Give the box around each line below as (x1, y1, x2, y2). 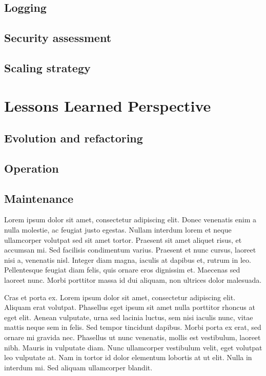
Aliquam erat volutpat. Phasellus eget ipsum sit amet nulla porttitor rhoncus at (4, 302, 255, 312)
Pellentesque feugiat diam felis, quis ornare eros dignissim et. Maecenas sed (4, 264, 240, 275)
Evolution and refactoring (4, 130, 143, 146)
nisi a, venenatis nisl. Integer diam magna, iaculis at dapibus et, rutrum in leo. (4, 254, 251, 265)
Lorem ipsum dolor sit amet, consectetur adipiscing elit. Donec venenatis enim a (4, 214, 257, 225)
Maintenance (4, 190, 73, 206)
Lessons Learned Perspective (4, 95, 211, 116)
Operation (4, 160, 59, 176)
